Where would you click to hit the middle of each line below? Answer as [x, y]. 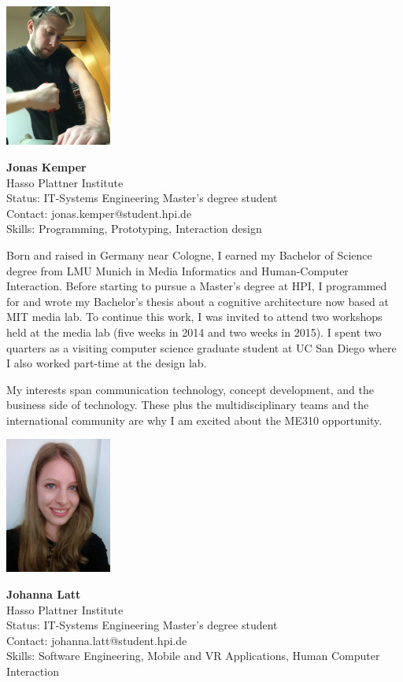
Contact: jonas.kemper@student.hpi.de [99, 213]
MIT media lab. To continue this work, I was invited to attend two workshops [194, 317]
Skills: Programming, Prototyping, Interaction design [134, 229]
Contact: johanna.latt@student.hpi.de [97, 640]
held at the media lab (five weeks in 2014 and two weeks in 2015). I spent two [194, 332]
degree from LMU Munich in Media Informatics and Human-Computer [177, 270]
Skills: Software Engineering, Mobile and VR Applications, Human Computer [193, 656]
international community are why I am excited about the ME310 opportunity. [194, 420]
